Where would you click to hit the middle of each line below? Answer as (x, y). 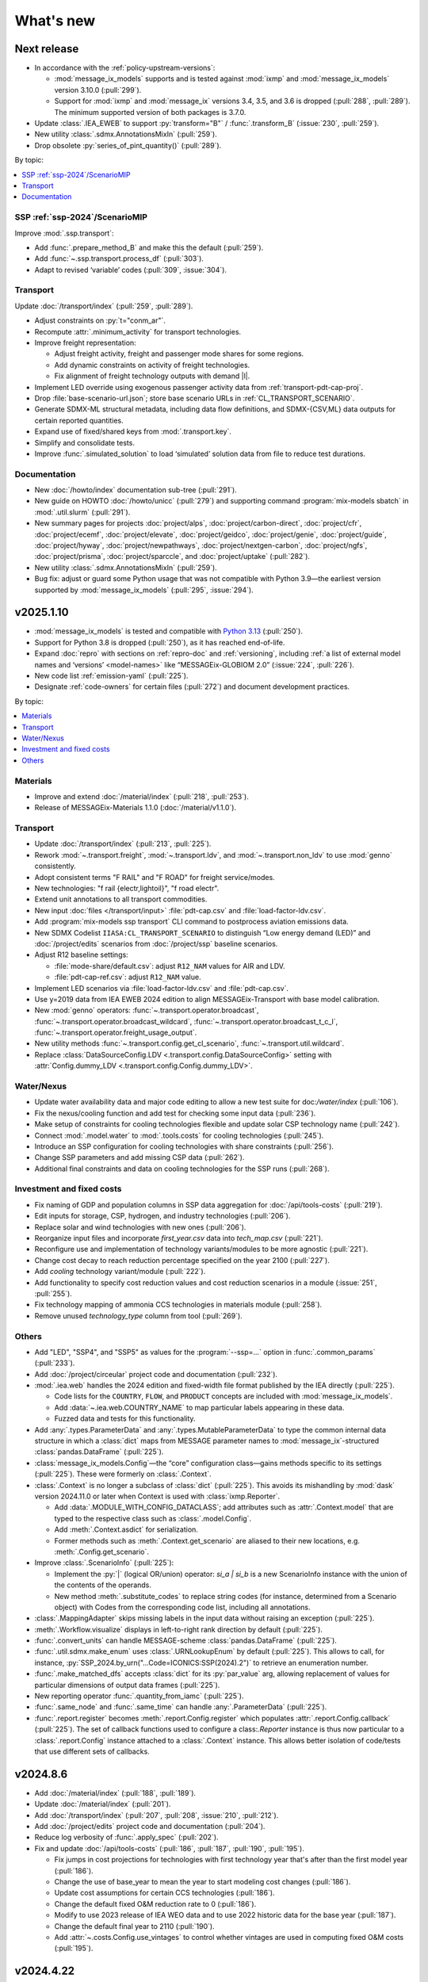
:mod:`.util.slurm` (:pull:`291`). (82, 512)
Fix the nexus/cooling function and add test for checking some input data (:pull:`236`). (175, 1113)
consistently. (55, 866)
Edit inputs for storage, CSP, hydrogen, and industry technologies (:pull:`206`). (162, 1216)
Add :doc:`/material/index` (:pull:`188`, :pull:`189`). (115, 1793)
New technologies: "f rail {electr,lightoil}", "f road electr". (127, 888)
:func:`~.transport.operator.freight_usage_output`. (116, 1033)
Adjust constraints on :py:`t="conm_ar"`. (100, 320)
